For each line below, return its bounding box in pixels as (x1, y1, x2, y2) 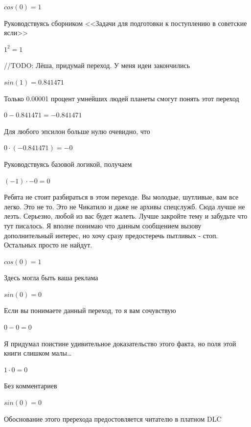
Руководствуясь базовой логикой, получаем (4, 158, 132, 169)
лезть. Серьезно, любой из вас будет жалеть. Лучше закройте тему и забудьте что (4, 211, 248, 221)
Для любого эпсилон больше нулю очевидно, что (4, 126, 150, 136)
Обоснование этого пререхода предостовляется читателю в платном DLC (4, 413, 222, 424)
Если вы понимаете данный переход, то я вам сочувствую (4, 305, 176, 315)
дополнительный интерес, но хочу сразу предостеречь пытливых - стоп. (4, 230, 218, 240)
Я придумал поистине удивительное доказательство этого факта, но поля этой (4, 338, 236, 348)
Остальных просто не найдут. (4, 240, 92, 250)
